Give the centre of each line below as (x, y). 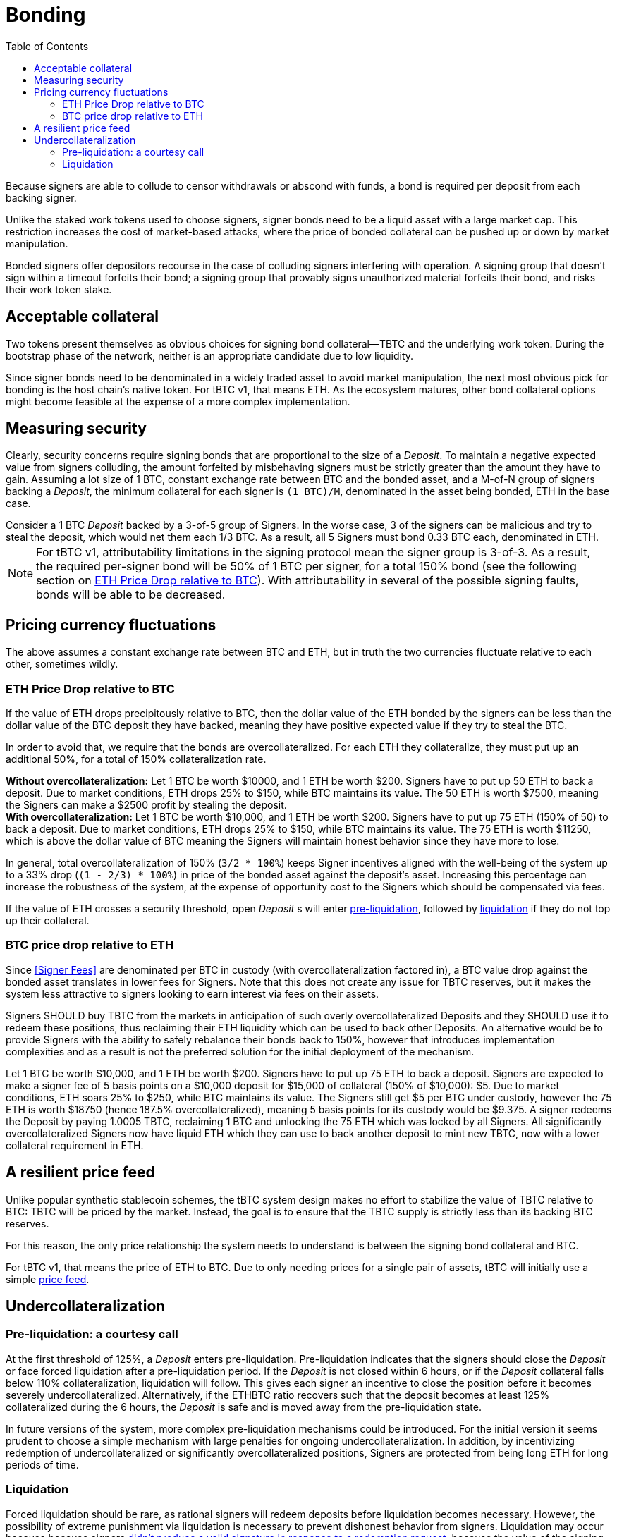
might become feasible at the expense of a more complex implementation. (178, 401)
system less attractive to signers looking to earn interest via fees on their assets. (193, 993)
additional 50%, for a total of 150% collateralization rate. (136, 759)
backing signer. (41, 197)
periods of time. (42, 1464)
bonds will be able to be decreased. (131, 595)
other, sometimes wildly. (62, 664)
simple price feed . (48, 1279)
